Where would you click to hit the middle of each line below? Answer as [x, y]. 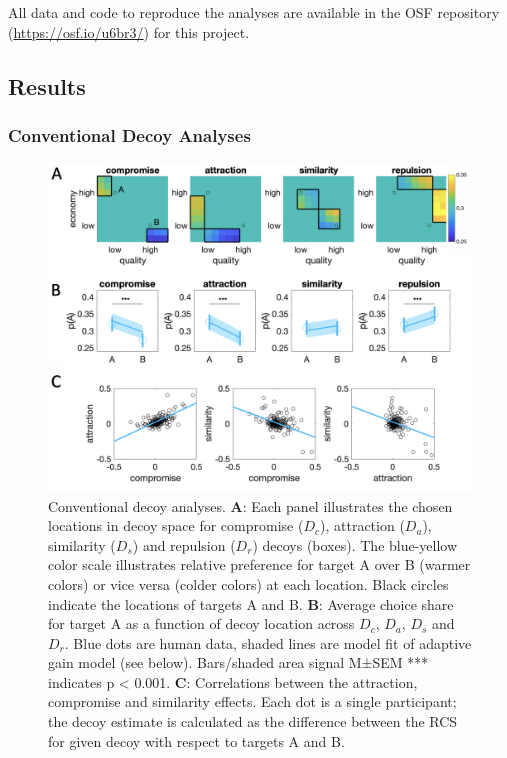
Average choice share [390, 603]
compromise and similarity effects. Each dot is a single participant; [252, 701]
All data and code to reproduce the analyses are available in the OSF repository [254, 12]
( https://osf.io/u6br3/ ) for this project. [129, 31]
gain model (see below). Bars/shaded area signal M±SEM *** [238, 662]
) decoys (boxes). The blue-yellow [355, 544]
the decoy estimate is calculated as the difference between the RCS [253, 721]
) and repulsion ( [184, 544]
